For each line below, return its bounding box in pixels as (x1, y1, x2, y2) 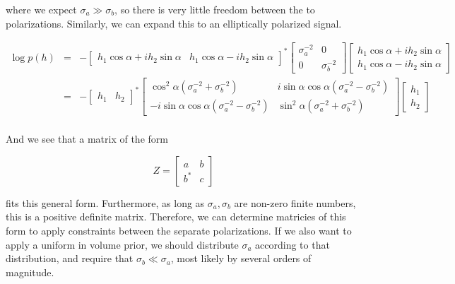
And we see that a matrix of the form (6, 131, 168, 146)
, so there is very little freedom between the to (114, 2, 315, 16)
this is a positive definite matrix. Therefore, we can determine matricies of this (6, 209, 346, 224)
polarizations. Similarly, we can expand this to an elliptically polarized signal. (6, 16, 342, 30)
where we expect (6, 2, 77, 16)
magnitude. (6, 264, 54, 279)
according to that (255, 237, 330, 252)
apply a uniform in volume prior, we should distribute (6, 237, 239, 252)
